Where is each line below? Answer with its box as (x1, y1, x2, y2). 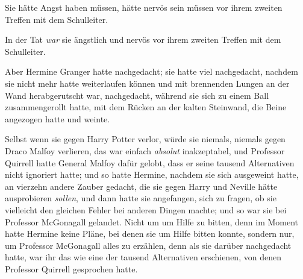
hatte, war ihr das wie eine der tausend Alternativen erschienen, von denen (5, 251, 281, 263)
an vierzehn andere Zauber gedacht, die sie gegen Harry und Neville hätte (5, 180, 278, 192)
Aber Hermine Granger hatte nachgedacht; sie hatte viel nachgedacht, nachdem (5, 65, 298, 78)
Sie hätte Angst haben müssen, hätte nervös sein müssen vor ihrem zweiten (5, 1, 283, 13)
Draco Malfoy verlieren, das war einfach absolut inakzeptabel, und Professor (5, 144, 285, 157)
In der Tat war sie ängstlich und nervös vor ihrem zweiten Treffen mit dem (5, 33, 281, 46)
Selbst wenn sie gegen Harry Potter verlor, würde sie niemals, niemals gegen (5, 133, 286, 145)
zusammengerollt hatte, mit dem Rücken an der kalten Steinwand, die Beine (5, 101, 287, 113)
